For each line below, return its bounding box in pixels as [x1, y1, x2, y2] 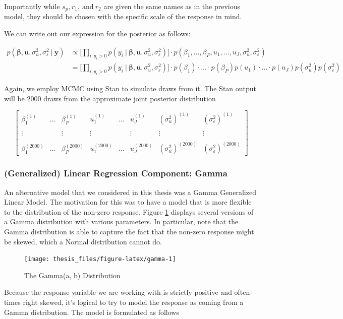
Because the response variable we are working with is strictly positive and [4, 287, 232, 297]
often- [234, 287, 252, 297]
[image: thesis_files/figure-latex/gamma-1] [24, 256, 176, 263]
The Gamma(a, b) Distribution [24, 270, 121, 280]
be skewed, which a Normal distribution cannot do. [4, 236, 162, 246]
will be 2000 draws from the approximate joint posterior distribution [4, 93, 216, 103]
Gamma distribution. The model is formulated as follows [4, 306, 179, 317]
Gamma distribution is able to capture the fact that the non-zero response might [4, 226, 254, 237]
